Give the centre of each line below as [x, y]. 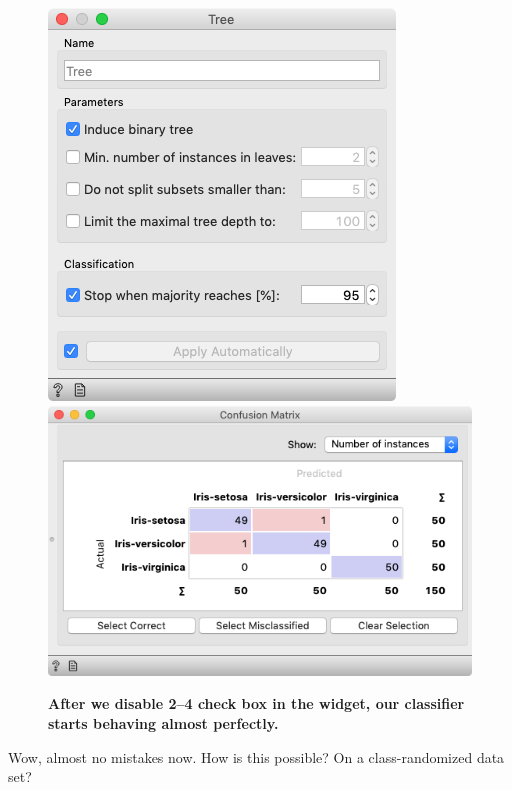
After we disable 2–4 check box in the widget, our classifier [256, 703]
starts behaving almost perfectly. [163, 722]
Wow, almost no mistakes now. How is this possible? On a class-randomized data [256, 756]
